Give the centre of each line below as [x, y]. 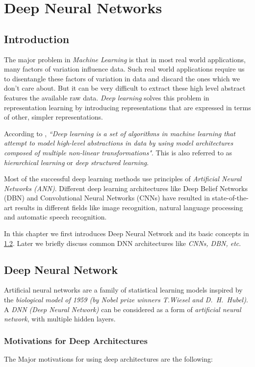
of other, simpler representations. [53, 117]
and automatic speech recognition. [55, 217]
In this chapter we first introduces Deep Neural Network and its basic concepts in [127, 233]
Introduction [37, 38]
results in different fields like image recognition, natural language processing [129, 207]
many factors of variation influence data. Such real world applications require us [124, 69]
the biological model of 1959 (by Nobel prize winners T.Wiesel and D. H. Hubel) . [126, 300]
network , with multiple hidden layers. [60, 319]
